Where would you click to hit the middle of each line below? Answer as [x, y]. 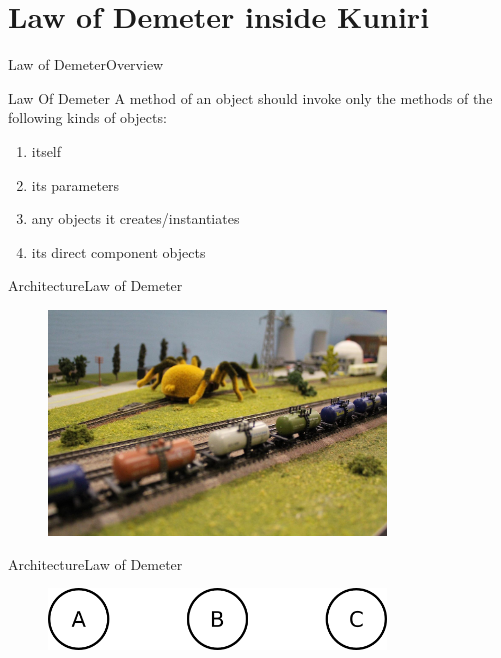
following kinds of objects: [87, 117]
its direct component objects [118, 251]
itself [46, 150]
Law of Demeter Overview [86, 64]
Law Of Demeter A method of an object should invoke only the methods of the [250, 97]
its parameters [75, 184]
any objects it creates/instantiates [135, 218]
